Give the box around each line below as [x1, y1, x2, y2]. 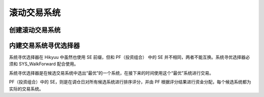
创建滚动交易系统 [9, 26, 61, 34]
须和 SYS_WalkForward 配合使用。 [9, 61, 79, 67]
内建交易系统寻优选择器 [9, 41, 80, 50]
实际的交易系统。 [9, 86, 44, 92]
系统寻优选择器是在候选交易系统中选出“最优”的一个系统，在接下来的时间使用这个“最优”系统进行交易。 [9, 70, 214, 76]
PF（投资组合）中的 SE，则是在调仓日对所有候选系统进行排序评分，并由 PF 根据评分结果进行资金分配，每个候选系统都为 [9, 79, 251, 85]
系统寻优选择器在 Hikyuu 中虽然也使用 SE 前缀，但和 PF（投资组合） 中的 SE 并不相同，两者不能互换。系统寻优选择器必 [9, 54, 250, 60]
